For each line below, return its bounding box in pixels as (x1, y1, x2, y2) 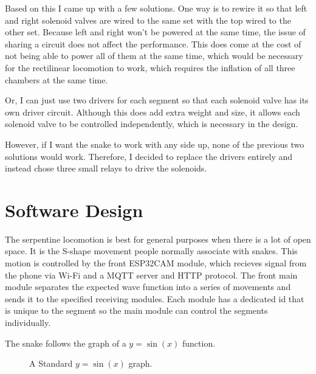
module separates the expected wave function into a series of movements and (5, 280, 291, 293)
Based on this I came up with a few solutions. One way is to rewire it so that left (5, 2, 307, 14)
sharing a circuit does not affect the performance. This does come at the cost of (5, 37, 301, 50)
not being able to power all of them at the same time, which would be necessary (5, 49, 303, 62)
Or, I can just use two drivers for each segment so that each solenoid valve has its (5, 94, 309, 106)
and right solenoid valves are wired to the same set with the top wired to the (5, 13, 291, 26)
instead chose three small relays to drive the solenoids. (5, 162, 207, 175)
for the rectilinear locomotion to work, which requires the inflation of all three (5, 61, 295, 74)
